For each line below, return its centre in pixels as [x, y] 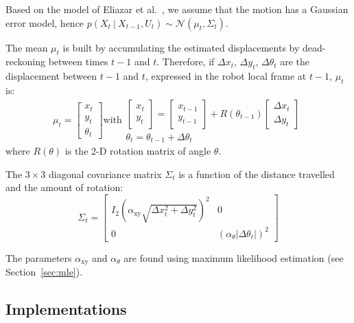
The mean [27, 47]
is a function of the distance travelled [257, 174]
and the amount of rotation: [64, 187]
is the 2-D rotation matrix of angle [138, 151]
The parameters [39, 257]
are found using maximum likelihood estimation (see [234, 257]
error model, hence [45, 22]
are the [295, 62]
